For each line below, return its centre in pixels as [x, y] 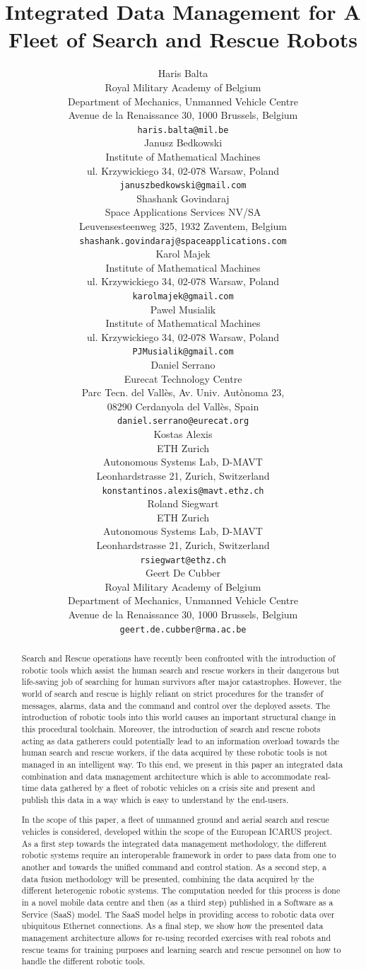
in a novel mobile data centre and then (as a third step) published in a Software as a [177, 902]
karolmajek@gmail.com [183, 296]
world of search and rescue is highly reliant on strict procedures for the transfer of [172, 693]
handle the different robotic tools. [83, 961]
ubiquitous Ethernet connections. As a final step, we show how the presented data [172, 926]
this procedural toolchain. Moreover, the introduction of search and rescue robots [171, 728]
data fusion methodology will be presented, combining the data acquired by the [168, 878]
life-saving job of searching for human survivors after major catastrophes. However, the [181, 682]
